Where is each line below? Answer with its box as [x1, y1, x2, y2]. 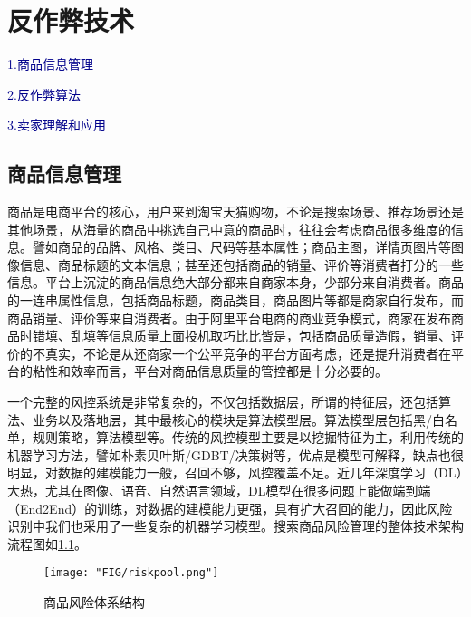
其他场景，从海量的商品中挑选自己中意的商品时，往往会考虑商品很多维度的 [7, 219, 451, 238]
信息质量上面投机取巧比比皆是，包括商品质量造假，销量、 [108, 326, 451, 345]
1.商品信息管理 [7, 54, 93, 73]
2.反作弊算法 [7, 84, 81, 103]
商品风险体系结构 [43, 593, 145, 612]
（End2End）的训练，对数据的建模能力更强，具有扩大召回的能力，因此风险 [7, 498, 453, 517]
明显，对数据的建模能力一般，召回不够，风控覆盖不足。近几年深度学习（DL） [7, 463, 463, 482]
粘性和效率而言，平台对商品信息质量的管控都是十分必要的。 [32, 362, 388, 381]
